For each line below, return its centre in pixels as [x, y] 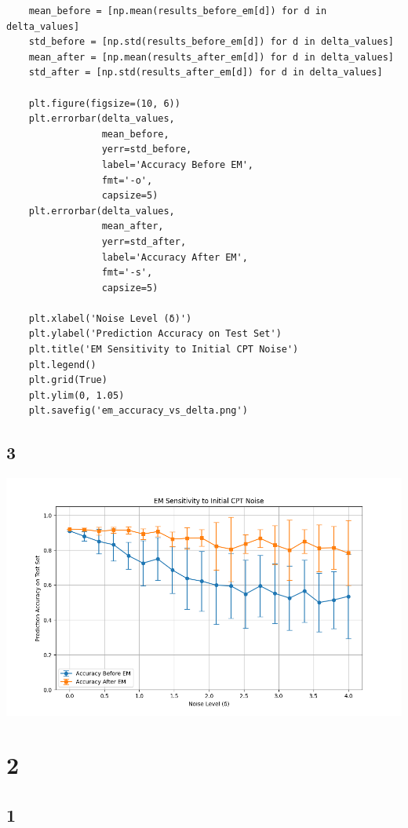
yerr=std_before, [147, 150]
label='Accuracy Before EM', [177, 164]
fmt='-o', [127, 180]
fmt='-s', [127, 273]
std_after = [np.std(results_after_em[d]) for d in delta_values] [206, 73]
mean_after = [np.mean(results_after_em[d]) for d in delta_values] [211, 57]
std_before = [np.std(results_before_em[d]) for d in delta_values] [211, 42]
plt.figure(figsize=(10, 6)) [104, 103]
